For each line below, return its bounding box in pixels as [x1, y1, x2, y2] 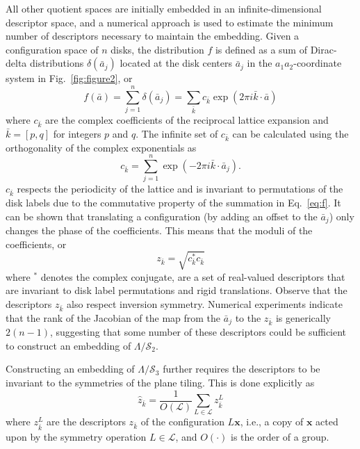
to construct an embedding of [6, 338, 131, 352]
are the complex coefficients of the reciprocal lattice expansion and [45, 113, 329, 127]
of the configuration [140, 414, 224, 429]
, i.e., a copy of [240, 414, 304, 429]
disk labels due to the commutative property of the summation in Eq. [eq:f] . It [6, 195, 341, 210]
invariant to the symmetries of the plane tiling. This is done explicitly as [6, 375, 315, 390]
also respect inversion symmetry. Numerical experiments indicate [67, 297, 343, 311]
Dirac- [310, 42, 337, 56]
